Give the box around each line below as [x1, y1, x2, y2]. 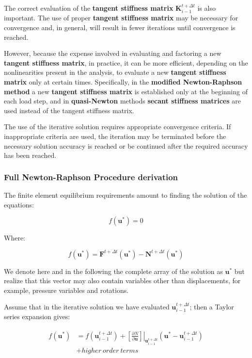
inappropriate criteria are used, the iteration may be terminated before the [4, 131, 226, 141]
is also [197, 3, 216, 13]
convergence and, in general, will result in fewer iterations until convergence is [4, 22, 236, 33]
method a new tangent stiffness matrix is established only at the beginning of [4, 86, 248, 96]
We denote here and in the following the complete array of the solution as [4, 266, 223, 276]
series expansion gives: [4, 311, 70, 321]
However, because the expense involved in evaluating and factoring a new [4, 48, 221, 58]
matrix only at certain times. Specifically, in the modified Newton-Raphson [4, 76, 242, 86]
